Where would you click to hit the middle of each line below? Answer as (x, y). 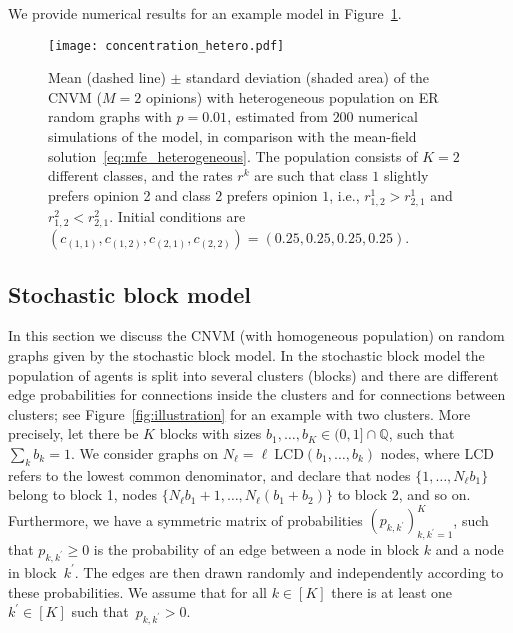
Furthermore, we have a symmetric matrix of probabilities (185, 519)
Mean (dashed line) (107, 77)
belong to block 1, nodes (83, 494)
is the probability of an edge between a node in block (256, 549)
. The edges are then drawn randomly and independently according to (289, 571)
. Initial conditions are (177, 215)
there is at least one (391, 591)
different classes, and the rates (140, 175)
